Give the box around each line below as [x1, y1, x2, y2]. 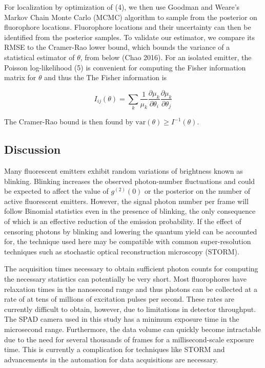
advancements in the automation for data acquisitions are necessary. [4, 354, 218, 364]
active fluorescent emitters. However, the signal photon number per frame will [4, 195, 249, 206]
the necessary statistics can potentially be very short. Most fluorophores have [4, 273, 247, 284]
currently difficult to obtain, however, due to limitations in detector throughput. [4, 303, 256, 314]
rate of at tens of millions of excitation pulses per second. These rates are [4, 293, 235, 304]
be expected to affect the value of [4, 186, 109, 196]
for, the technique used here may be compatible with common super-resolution [4, 236, 251, 247]
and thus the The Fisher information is [44, 72, 167, 83]
